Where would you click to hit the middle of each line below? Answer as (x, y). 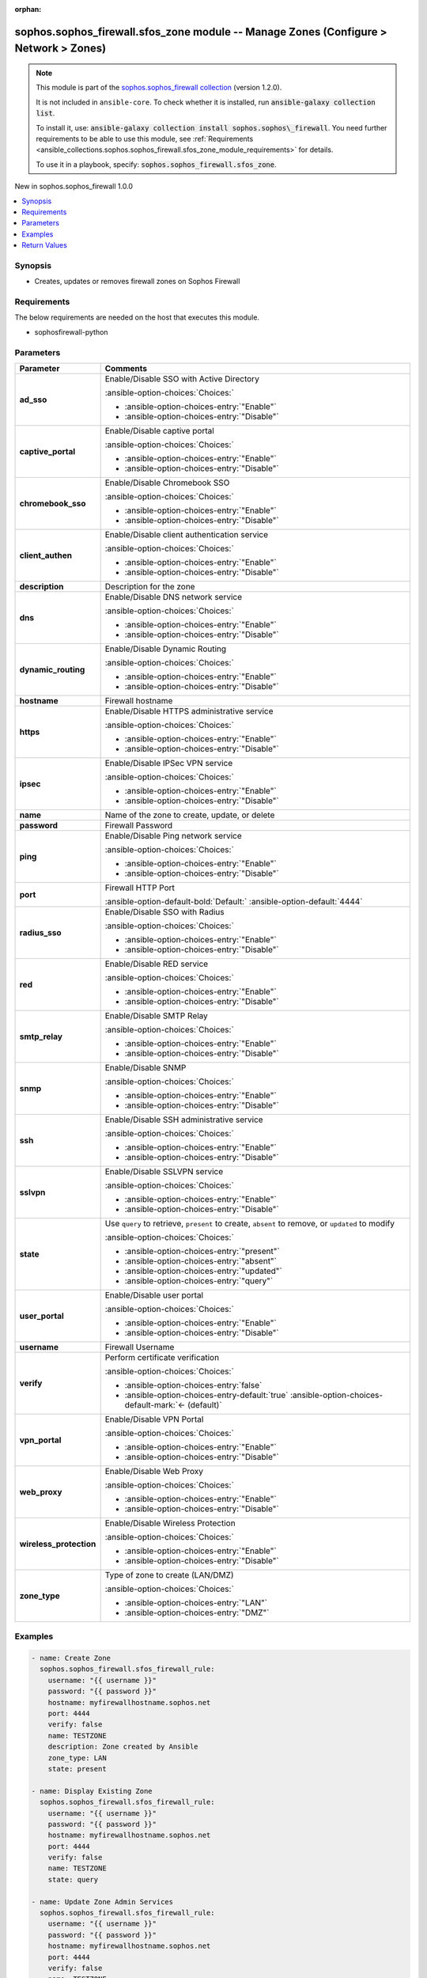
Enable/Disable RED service (157, 964)
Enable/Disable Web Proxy (154, 1471)
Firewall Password (139, 825)
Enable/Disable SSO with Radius (164, 911)
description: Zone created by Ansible (123, 1747)
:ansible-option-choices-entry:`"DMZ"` (197, 1612)
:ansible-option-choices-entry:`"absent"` (200, 1260)
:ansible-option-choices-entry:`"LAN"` (196, 1602)
